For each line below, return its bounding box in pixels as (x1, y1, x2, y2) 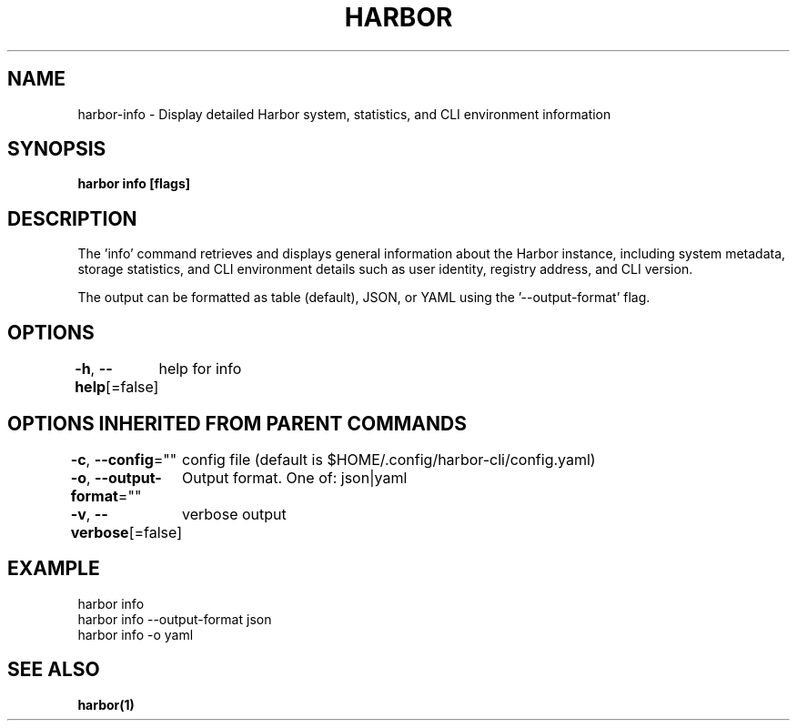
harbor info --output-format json (77, 611, 272, 627)
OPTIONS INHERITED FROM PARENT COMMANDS (7, 411, 467, 435)
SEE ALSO (7, 658, 100, 682)
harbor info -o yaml (77, 626, 194, 642)
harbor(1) (77, 696, 135, 713)
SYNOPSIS (7, 137, 106, 161)
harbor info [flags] (77, 176, 190, 192)
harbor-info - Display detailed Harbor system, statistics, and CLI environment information (77, 106, 611, 122)
